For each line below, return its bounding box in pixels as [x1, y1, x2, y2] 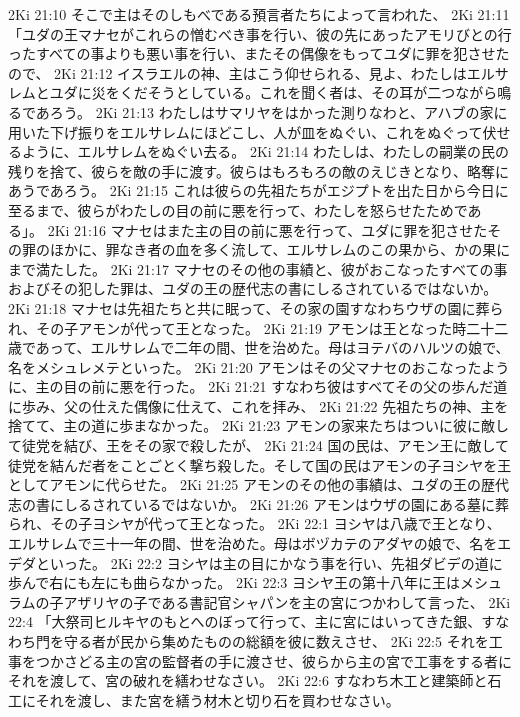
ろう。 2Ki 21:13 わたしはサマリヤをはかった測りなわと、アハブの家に [49, 101, 508, 122]
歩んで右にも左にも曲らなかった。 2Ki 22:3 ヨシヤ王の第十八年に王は [8, 572, 460, 593]
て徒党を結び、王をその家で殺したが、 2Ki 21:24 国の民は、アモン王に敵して [8, 435, 509, 456]
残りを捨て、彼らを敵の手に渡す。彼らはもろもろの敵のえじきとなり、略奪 [8, 160, 495, 181]
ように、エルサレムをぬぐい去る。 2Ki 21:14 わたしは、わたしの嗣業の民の [21, 141, 509, 162]
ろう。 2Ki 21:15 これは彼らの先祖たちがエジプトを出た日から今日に [63, 180, 509, 201]
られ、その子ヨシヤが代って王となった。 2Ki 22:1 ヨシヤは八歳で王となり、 [8, 513, 501, 534]
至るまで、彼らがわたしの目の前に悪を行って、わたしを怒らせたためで [8, 199, 468, 220]
